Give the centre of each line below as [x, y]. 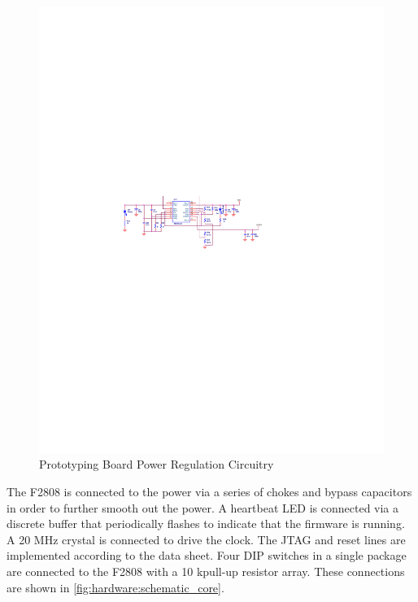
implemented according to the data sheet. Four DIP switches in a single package [207, 555]
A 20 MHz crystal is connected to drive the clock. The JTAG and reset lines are [206, 539]
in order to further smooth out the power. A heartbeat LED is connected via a [203, 507]
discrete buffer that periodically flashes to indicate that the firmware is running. [206, 523]
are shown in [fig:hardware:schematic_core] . [115, 587]
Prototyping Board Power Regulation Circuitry [157, 464]
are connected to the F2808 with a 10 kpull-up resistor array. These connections [206, 571]
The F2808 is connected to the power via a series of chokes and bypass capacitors [209, 492]
